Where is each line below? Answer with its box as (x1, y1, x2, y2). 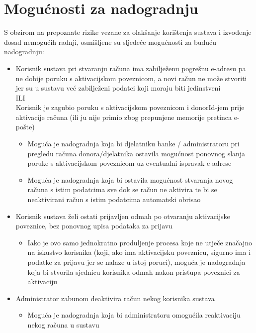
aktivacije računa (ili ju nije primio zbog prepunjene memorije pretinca (15, 111, 232, 122)
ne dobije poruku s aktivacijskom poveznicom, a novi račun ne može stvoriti (15, 73, 247, 83)
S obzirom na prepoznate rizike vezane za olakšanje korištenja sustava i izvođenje (4, 27, 252, 37)
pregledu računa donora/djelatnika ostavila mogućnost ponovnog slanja (27, 148, 246, 158)
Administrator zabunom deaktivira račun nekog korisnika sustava (15, 293, 215, 303)
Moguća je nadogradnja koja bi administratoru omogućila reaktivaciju (27, 310, 241, 320)
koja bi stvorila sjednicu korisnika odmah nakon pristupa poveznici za (27, 266, 240, 277)
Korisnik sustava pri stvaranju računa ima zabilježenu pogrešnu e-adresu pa (15, 63, 246, 73)
